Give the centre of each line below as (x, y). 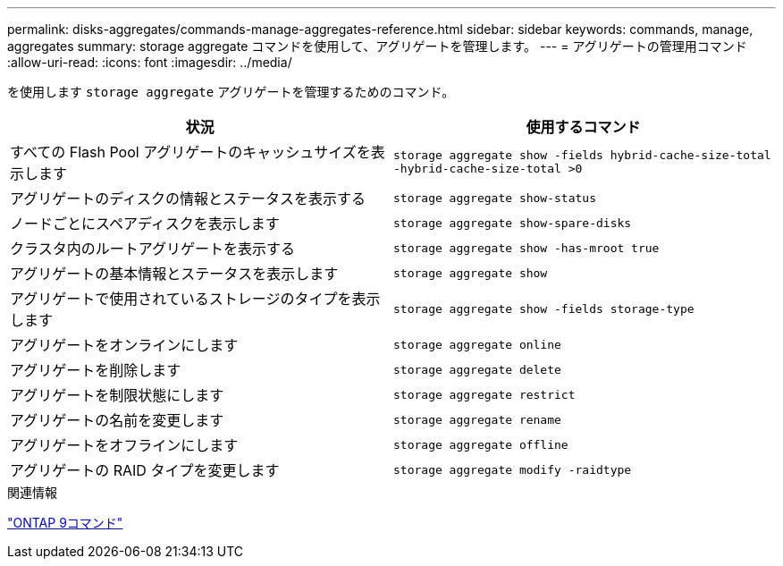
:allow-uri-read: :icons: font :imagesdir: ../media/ (150, 62)
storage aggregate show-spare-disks (513, 223)
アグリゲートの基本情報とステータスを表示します (174, 274)
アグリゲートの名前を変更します (117, 420)
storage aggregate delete (477, 369)
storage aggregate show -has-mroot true (526, 248)
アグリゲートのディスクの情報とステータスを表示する (188, 199)
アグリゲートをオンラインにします (124, 345)
